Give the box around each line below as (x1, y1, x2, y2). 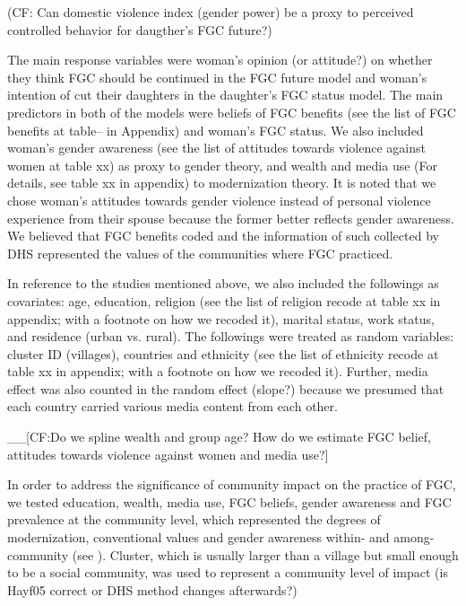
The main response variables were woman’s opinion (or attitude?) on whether (7, 50, 433, 69)
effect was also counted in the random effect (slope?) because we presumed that (7, 379, 444, 398)
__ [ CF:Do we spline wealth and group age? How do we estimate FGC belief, (7, 427, 431, 446)
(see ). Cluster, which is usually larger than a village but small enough (72, 545, 459, 564)
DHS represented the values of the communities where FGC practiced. (7, 243, 393, 262)
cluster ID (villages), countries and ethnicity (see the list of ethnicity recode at (7, 344, 439, 363)
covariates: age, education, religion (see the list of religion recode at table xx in (7, 291, 441, 310)
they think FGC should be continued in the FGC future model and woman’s (7, 67, 427, 86)
